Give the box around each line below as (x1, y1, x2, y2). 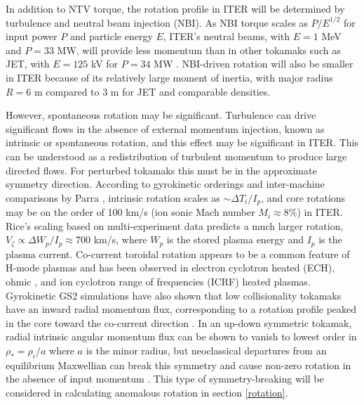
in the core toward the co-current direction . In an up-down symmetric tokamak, (6, 315, 352, 330)
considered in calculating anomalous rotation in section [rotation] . (6, 385, 288, 399)
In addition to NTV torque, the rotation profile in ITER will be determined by (6, 1, 345, 15)
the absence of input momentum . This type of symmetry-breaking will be (6, 371, 324, 386)
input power (6, 29, 58, 44)
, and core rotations (261, 190, 346, 205)
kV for (90, 56, 119, 71)
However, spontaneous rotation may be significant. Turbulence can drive (6, 108, 316, 122)
